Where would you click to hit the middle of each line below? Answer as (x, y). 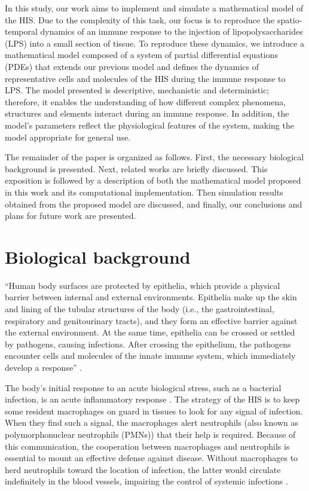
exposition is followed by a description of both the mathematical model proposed (153, 180)
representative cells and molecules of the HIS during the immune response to (145, 78)
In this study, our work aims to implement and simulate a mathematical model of (154, 8)
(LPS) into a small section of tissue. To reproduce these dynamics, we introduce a (155, 43)
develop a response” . (44, 367)
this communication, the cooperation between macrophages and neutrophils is (147, 446)
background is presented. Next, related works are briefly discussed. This (136, 168)
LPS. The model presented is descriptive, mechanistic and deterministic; (137, 90)
